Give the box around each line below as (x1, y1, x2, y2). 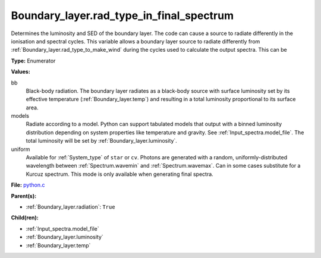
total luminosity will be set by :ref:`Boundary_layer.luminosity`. (26, 137, 178, 144)
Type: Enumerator (11, 57, 56, 64)
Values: (11, 68, 31, 75)
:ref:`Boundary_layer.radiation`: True (26, 203, 115, 210)
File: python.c (11, 181, 45, 188)
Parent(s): (11, 192, 37, 199)
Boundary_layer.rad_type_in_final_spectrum (11, 9, 234, 22)
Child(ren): (11, 214, 39, 221)
